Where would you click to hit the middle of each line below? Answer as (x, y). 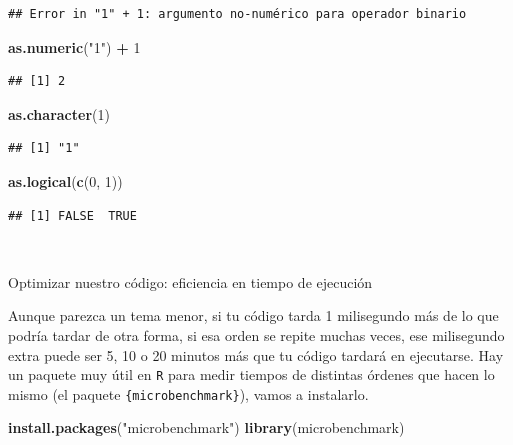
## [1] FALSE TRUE (72, 215)
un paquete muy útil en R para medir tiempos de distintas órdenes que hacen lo (251, 374)
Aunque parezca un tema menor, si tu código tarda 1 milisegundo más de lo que (253, 315)
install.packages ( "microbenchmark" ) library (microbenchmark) (206, 427)
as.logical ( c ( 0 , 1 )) (65, 180)
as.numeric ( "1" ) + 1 (74, 46)
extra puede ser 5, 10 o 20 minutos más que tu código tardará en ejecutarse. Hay (256, 354)
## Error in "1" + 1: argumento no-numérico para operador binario (237, 14)
